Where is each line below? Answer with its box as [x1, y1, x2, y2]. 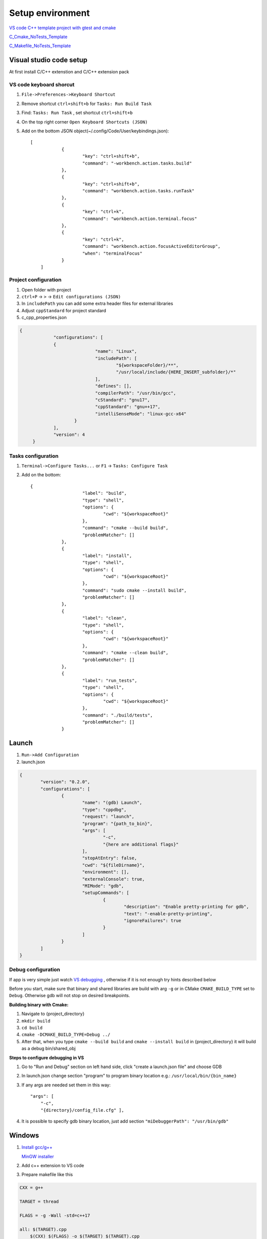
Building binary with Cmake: [9, 1002, 69, 1008]
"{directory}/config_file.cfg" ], [40, 1107, 125, 1113]
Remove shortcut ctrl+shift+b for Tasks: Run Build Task [21, 101, 152, 107]
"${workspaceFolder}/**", [116, 362, 179, 368]
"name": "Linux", [95, 348, 137, 354]
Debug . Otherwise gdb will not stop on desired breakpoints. [9, 993, 131, 999]
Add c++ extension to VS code [21, 1162, 84, 1168]
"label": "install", [82, 553, 132, 559]
